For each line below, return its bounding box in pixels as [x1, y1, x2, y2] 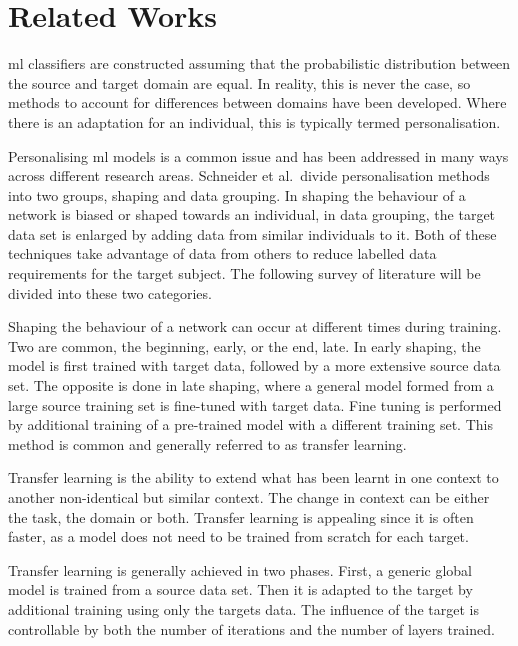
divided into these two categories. [8, 282, 212, 303]
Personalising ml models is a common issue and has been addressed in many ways [8, 145, 509, 166]
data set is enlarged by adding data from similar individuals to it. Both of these [8, 223, 497, 244]
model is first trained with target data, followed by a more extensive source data [8, 355, 501, 376]
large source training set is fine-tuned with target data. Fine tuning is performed [8, 394, 502, 415]
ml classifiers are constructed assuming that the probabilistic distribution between [8, 53, 511, 74]
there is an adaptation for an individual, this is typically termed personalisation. [8, 111, 501, 132]
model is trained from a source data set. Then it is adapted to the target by [8, 579, 473, 600]
